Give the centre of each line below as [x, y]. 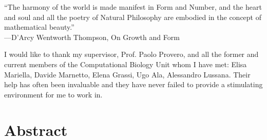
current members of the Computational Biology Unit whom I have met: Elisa [126, 64]
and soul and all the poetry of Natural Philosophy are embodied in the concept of [133, 17]
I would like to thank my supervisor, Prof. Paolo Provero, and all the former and [131, 54]
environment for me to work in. [53, 94]
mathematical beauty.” [39, 27]
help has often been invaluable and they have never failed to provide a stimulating [133, 84]
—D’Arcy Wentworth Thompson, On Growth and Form [92, 37]
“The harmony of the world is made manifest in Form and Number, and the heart [133, 7]
